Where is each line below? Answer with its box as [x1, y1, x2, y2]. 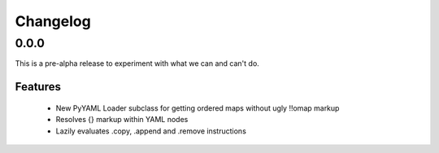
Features [15, 80, 61, 94]
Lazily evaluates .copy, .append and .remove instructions [55, 126, 247, 136]
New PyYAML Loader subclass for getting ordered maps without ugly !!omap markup [55, 103, 340, 113]
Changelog [15, 12, 91, 30]
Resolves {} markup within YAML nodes [55, 115, 189, 125]
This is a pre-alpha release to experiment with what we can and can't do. [15, 59, 259, 68]
